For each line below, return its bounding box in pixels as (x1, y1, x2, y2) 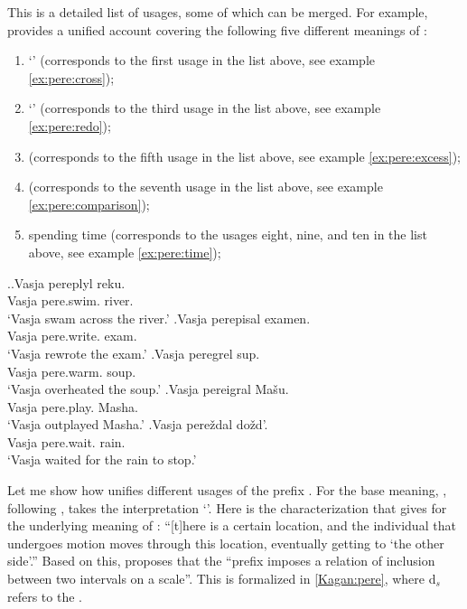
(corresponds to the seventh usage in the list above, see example (28, 177, 383, 196)
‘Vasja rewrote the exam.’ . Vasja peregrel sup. (7, 343, 260, 362)
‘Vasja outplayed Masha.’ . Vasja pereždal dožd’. (7, 415, 268, 434)
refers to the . (7, 586, 82, 605)
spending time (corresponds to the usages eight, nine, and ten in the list (28, 225, 427, 244)
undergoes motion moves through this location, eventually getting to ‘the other (7, 533, 444, 552)
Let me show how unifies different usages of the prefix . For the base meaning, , (7, 481, 447, 500)
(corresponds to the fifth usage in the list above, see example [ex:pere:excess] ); (28, 146, 461, 165)
